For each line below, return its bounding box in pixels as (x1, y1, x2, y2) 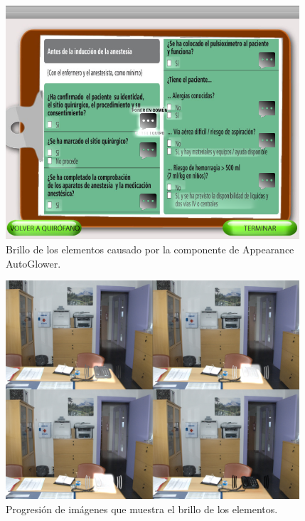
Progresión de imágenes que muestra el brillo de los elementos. (6, 501, 278, 516)
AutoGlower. (6, 256, 61, 270)
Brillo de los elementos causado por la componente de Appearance (6, 241, 294, 256)
